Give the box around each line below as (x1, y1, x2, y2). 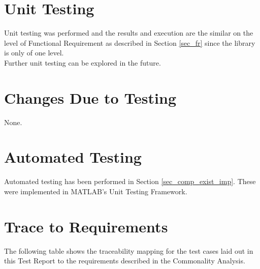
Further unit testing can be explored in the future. (4, 57, 161, 68)
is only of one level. (4, 47, 64, 58)
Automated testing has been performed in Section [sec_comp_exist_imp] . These (4, 176, 256, 187)
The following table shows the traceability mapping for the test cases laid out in (4, 245, 253, 256)
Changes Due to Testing (4, 87, 177, 108)
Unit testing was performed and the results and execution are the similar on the (4, 27, 253, 38)
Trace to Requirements (4, 216, 168, 236)
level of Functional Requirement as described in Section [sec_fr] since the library (4, 37, 255, 48)
